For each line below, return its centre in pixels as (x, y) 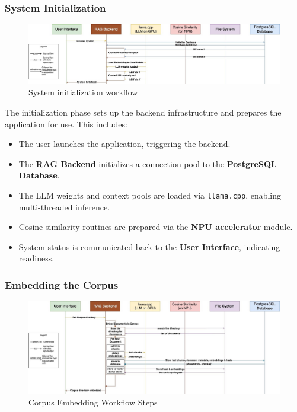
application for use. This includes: (66, 124)
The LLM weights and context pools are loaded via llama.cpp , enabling (150, 195)
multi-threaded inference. (64, 207)
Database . (39, 175)
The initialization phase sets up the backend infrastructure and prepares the (143, 112)
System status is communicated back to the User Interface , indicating (149, 246)
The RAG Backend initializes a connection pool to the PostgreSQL (148, 163)
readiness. (36, 258)
